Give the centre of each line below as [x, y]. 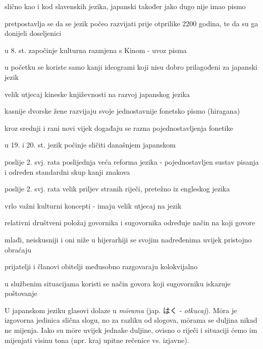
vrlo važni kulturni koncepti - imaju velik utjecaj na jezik [93, 205]
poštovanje [21, 293]
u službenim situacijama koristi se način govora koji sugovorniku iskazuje [118, 283]
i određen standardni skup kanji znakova [67, 171]
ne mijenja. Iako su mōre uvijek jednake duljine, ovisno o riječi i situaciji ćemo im [131, 330]
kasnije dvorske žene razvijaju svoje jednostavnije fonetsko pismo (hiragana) [122, 111]
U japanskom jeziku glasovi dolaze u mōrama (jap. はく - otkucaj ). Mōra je [121, 310]
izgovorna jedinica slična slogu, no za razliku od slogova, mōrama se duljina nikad [131, 320]
